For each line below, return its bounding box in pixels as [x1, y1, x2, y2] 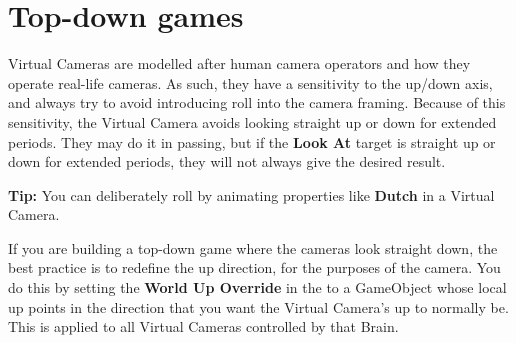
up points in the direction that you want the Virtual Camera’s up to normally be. [8, 296, 509, 317]
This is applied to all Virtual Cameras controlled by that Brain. [8, 316, 399, 337]
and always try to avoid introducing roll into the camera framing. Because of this [8, 92, 506, 113]
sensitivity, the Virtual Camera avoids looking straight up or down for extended [8, 111, 497, 132]
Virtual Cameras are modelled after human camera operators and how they [8, 53, 471, 74]
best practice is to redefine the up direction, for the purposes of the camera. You [8, 257, 501, 278]
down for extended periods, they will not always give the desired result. [8, 151, 446, 172]
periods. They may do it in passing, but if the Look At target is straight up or [8, 131, 496, 152]
